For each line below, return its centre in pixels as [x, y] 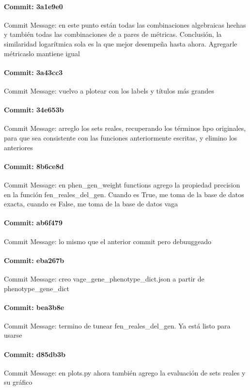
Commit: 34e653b [34, 110]
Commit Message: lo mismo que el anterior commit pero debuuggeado [108, 241]
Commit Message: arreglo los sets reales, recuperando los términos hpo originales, [125, 128]
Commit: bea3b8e [34, 307]
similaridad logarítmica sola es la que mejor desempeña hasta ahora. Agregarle [121, 43]
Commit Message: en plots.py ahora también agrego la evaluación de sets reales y [125, 372]
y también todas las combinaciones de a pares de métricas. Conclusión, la [113, 34]
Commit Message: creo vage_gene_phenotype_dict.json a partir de [104, 278]
